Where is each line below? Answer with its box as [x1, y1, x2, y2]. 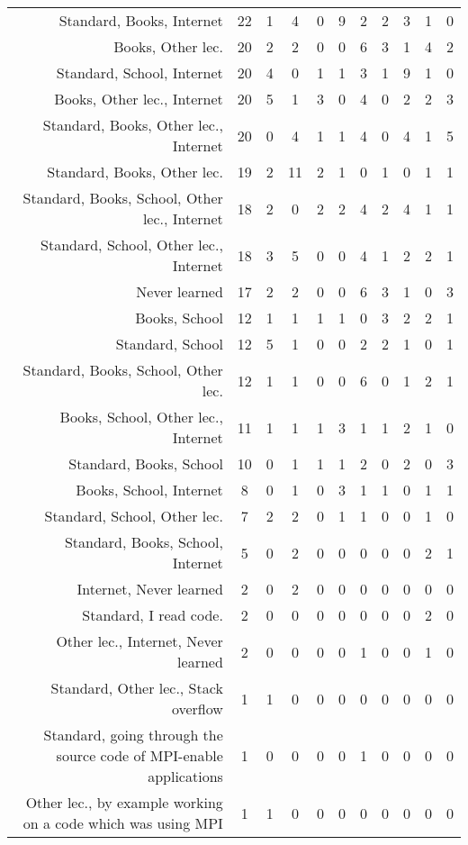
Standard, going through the [43, 724, 223, 745]
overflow [171, 698, 223, 719]
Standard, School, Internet [56, 62, 223, 83]
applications [148, 766, 223, 786]
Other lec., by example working [25, 792, 223, 813]
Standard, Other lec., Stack [50, 677, 223, 698]
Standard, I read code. [82, 604, 223, 625]
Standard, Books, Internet [58, 10, 223, 31]
